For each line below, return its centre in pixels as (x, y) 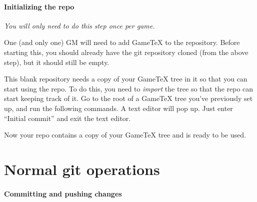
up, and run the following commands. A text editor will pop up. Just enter (118, 108)
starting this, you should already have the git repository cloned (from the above (126, 52)
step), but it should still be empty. (57, 62)
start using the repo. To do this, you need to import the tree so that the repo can (129, 88)
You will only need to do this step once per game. (79, 25)
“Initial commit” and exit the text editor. (67, 118)
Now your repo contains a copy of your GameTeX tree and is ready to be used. (125, 135)
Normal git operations (82, 169)
